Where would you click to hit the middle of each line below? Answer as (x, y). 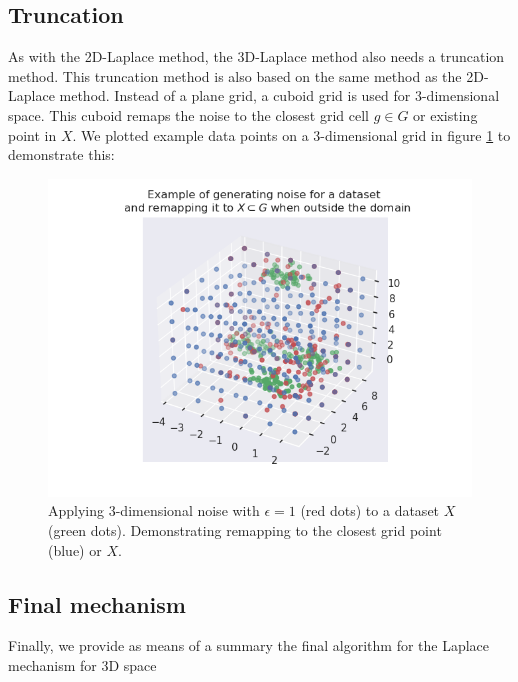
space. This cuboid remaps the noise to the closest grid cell (188, 114)
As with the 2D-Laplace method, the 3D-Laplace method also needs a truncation (256, 56)
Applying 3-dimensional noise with (154, 510)
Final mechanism (97, 603)
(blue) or (75, 549)
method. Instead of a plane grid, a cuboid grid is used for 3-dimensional (279, 95)
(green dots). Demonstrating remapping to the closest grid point (245, 529)
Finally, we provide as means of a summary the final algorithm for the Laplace (249, 645)
